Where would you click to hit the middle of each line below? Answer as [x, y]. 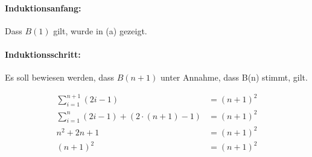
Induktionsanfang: [43, 8]
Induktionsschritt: [43, 54]
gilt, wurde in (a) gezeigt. [100, 30]
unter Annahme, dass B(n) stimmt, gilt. [234, 77]
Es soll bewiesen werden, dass [60, 77]
